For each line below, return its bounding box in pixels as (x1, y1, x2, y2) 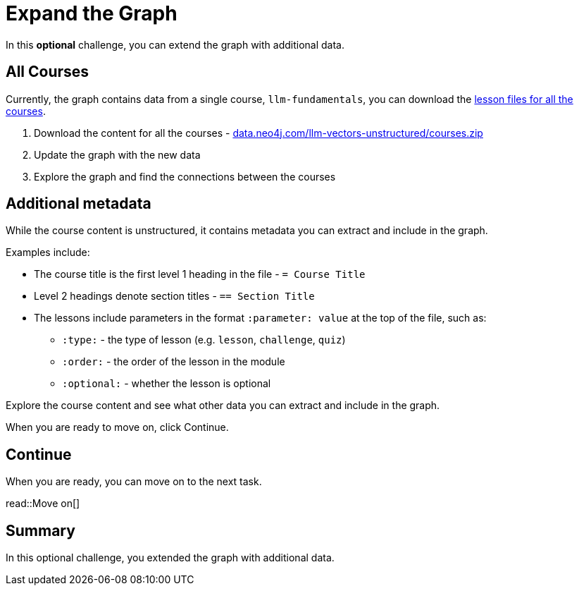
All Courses (6, 63, 89, 81)
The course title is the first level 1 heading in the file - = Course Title (34, 268, 366, 281)
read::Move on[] (6, 497, 80, 510)
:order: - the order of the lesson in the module (62, 355, 285, 368)
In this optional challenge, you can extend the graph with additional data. (6, 38, 344, 51)
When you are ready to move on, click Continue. (6, 421, 229, 434)
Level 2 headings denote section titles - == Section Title (34, 290, 315, 303)
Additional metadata (6, 195, 151, 213)
